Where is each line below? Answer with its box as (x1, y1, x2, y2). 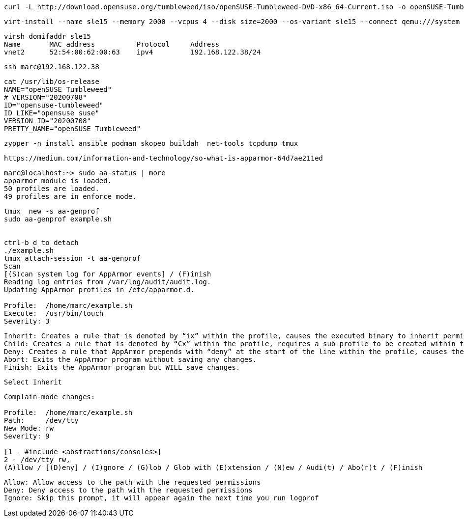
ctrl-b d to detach (4, 239, 79, 247)
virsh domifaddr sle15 (4, 32, 91, 40)
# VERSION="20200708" (4, 93, 87, 101)
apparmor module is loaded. (4, 177, 112, 185)
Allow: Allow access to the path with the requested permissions (4, 478, 261, 486)
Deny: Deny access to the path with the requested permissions (4, 486, 253, 494)
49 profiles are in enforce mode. (4, 192, 137, 200)
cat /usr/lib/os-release (4, 78, 99, 85)
